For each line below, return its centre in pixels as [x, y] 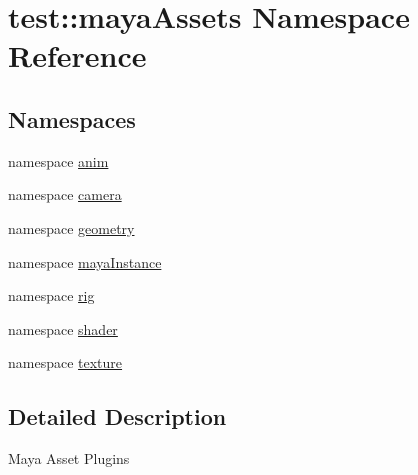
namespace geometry [71, 227]
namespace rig [51, 295]
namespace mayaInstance [85, 261]
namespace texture [65, 362]
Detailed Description [117, 416]
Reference [77, 55]
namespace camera [65, 194]
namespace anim [58, 160]
